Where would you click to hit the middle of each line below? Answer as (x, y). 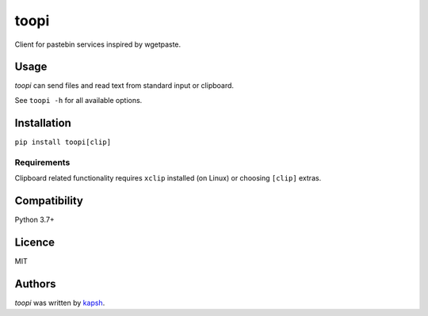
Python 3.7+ (34, 219)
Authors (35, 284)
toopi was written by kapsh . (60, 303)
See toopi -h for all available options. (78, 100)
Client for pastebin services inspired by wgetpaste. (98, 44)
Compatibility (49, 201)
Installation (43, 123)
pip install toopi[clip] (63, 142)
